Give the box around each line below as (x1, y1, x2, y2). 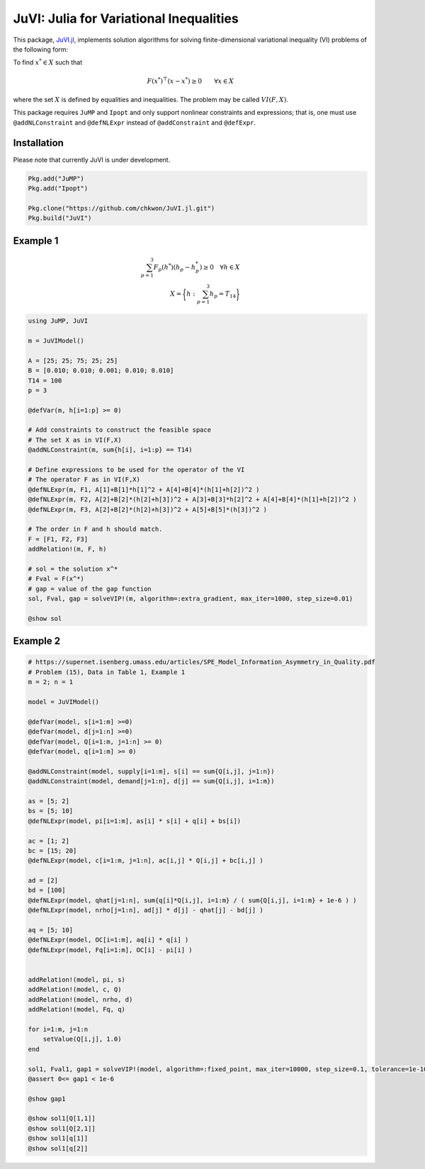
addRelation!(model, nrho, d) (28, 995, 133, 1003)
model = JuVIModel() (28, 698, 99, 706)
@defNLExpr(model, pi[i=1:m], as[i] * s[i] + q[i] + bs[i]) (28, 817, 242, 825)
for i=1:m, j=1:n (28, 1025, 89, 1033)
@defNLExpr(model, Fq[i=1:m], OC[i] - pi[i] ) (28, 946, 193, 953)
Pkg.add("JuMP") (28, 174, 85, 182)
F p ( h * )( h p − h (153, 262, 196, 273)
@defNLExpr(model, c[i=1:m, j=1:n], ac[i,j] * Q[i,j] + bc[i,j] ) (28, 856, 263, 865)
